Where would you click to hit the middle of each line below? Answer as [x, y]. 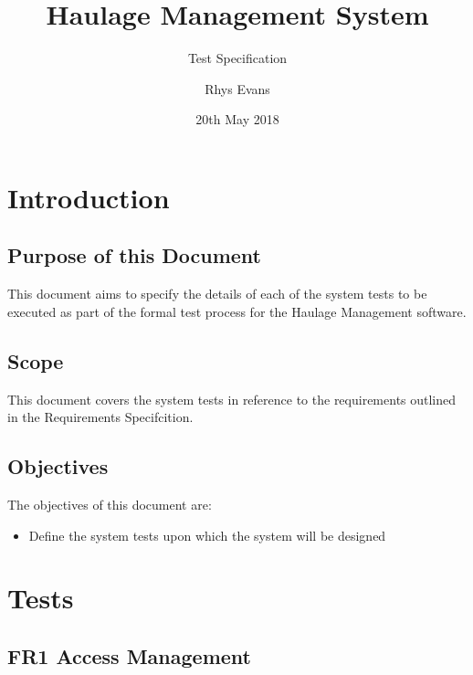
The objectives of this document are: [110, 505]
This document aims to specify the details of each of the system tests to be [217, 294]
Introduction [89, 197]
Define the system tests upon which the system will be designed [207, 535]
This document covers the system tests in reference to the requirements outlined [232, 399]
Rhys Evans [237, 88]
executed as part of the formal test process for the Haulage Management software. [237, 311]
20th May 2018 [237, 119]
